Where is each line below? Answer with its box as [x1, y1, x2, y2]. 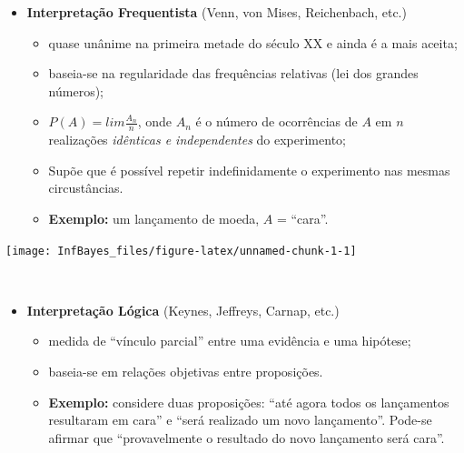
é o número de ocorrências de [195, 112, 358, 131]
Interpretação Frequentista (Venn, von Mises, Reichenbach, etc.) [26, 3, 407, 21]
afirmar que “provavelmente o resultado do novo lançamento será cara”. [48, 428, 445, 447]
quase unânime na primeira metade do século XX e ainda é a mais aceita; [48, 33, 458, 52]
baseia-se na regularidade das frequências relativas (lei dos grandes [48, 64, 419, 83]
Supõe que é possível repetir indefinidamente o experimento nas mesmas [48, 160, 450, 179]
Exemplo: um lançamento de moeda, [48, 208, 260, 227]
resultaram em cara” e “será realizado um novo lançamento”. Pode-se [48, 410, 432, 429]
